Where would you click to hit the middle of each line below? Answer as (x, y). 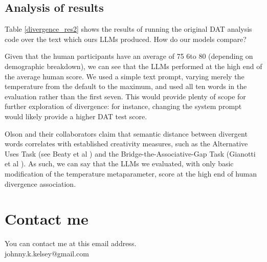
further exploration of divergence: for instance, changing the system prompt (123, 106)
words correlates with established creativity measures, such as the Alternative (126, 144)
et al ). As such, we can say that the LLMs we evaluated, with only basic (119, 163)
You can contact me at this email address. (71, 243)
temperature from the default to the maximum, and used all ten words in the (126, 86)
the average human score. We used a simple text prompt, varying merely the (125, 76)
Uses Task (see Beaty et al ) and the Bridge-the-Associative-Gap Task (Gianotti (130, 153)
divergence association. (40, 183)
